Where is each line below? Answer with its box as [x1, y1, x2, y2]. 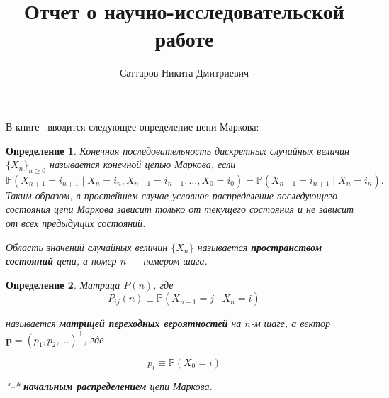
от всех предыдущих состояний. [6, 216, 146, 231]
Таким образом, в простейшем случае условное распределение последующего [6, 187, 337, 202]
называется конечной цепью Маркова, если [50, 157, 236, 172]
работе [154, 24, 214, 53]
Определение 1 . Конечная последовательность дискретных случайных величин [6, 143, 350, 157]
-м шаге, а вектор [250, 316, 330, 331]
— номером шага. [130, 253, 208, 268]
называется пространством [197, 239, 322, 254]
